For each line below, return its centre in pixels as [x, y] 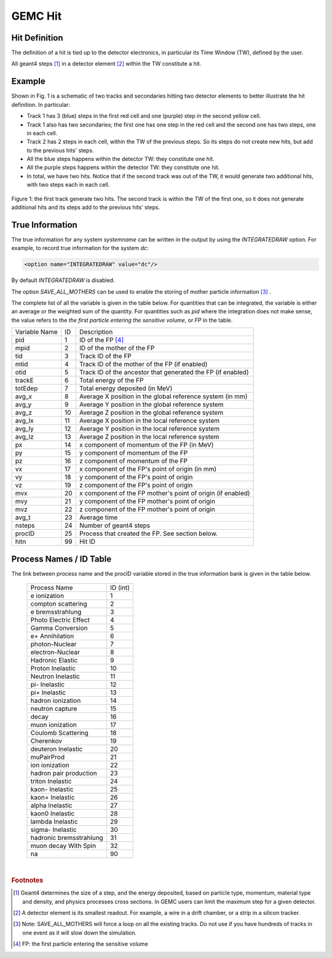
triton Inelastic [51, 782]
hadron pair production [64, 773]
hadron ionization [56, 701]
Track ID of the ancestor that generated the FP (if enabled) [164, 372]
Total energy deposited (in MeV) [126, 388]
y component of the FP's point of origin [136, 477]
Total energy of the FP [111, 380]
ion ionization [50, 765]
